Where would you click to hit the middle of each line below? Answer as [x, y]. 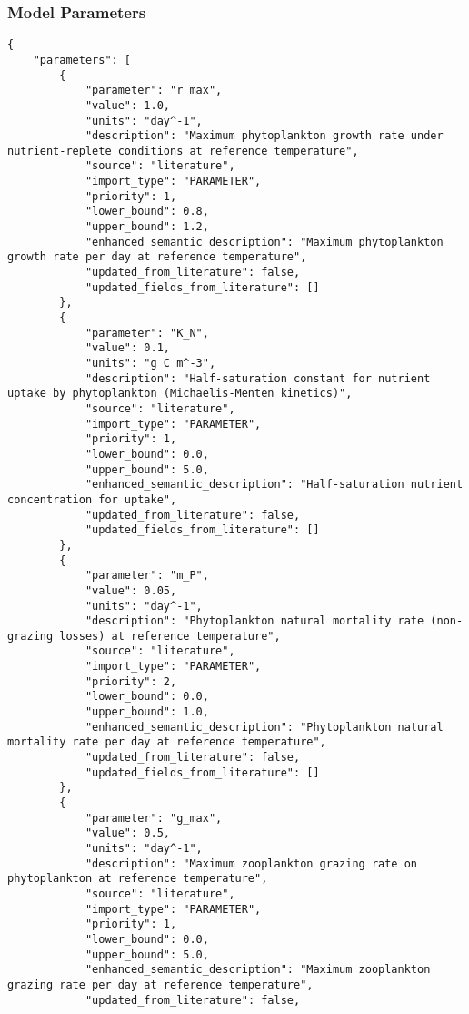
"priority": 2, [131, 681]
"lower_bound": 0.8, [147, 212]
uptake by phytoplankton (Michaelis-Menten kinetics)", [180, 394]
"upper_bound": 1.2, [147, 227]
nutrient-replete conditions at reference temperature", [183, 151]
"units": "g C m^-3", [150, 363]
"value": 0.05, [131, 590]
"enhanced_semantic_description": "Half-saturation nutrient [274, 485]
